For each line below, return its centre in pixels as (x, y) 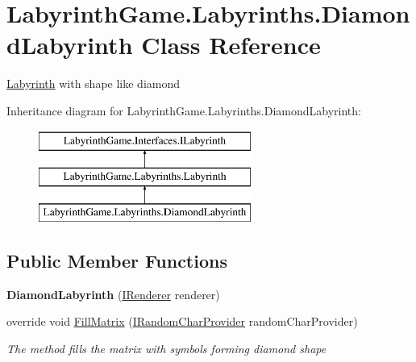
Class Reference (231, 45)
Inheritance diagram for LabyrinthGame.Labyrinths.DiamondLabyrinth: (184, 110)
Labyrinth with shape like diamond (94, 83)
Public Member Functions (117, 260)
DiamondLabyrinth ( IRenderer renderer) (113, 294)
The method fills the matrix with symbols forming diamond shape (166, 348)
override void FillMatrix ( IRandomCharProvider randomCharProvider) (182, 321)
